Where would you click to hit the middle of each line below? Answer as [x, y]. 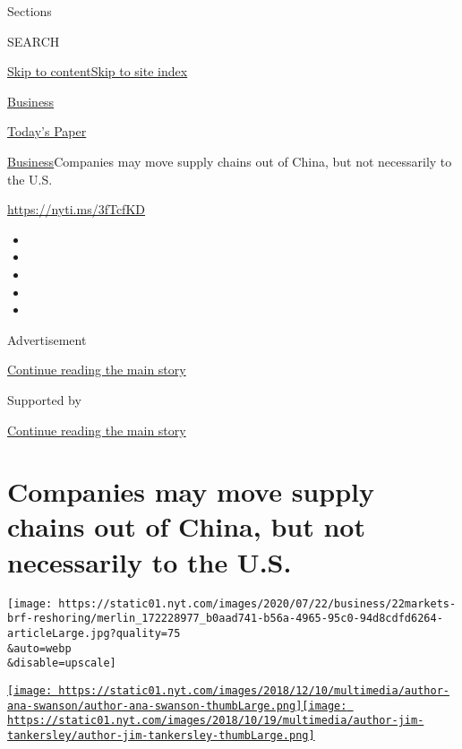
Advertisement [47, 339]
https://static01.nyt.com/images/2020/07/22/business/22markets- [257, 603]
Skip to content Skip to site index [98, 71]
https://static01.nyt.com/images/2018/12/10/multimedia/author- [254, 690]
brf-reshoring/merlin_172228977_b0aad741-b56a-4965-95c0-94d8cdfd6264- [225, 619]
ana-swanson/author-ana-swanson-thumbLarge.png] [155, 706]
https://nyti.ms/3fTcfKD [76, 209]
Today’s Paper [47, 131]
